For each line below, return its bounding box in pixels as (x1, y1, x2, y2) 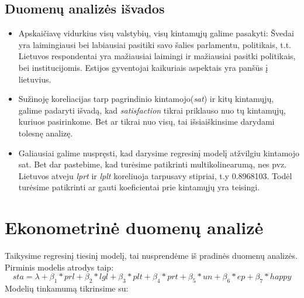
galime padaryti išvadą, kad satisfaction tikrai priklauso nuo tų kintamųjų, (18, 104, 286, 116)
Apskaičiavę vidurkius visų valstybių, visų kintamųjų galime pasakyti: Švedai (18, 27, 294, 39)
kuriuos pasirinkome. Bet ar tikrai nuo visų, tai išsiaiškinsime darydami (18, 115, 275, 128)
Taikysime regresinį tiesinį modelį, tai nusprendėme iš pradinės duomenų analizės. (5, 249, 298, 262)
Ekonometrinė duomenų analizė (5, 215, 264, 239)
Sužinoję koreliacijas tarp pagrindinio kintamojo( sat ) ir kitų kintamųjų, (18, 93, 274, 105)
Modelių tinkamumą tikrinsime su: (5, 282, 129, 294)
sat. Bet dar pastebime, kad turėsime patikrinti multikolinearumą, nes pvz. (18, 158, 287, 170)
